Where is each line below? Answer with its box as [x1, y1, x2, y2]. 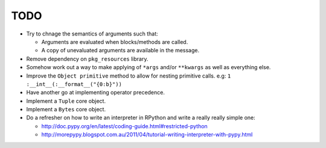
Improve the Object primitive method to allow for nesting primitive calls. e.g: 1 [26, 72, 231, 79]
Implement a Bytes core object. [26, 106, 106, 113]
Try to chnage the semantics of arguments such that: [26, 30, 158, 37]
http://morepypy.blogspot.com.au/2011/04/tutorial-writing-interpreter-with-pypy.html [41, 131, 253, 138]
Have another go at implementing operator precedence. [26, 89, 165, 96]
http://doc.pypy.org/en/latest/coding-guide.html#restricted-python [41, 122, 208, 129]
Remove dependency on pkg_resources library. [26, 55, 149, 63]
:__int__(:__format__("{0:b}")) [26, 81, 122, 87]
